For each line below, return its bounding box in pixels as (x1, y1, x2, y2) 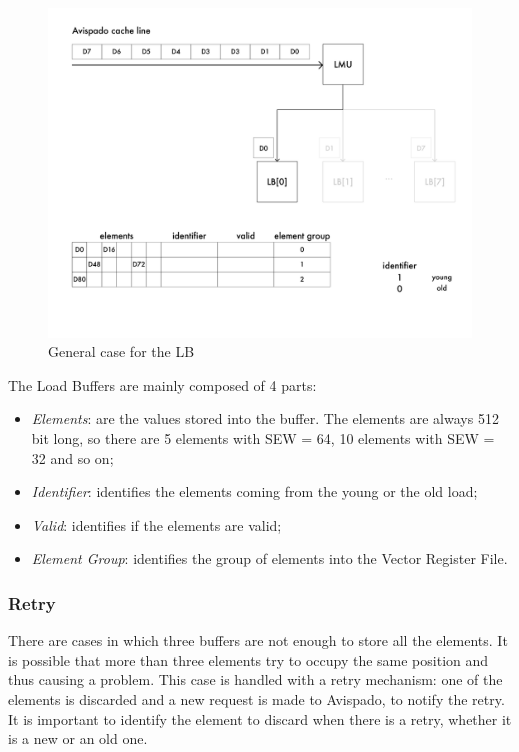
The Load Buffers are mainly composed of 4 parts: (8, 374, 317, 395)
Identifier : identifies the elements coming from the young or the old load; (31, 481, 478, 502)
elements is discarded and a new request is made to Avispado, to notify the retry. (8, 688, 505, 709)
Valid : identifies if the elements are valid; (31, 514, 282, 535)
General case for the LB (48, 341, 195, 362)
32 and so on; (31, 447, 114, 468)
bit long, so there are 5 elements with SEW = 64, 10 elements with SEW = (31, 427, 495, 448)
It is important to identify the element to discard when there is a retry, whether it (8, 708, 512, 729)
